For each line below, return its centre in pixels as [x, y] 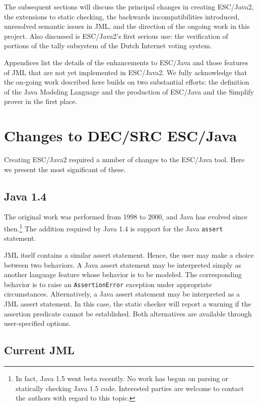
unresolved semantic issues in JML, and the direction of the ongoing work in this [127, 26]
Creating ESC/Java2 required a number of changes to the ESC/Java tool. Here [124, 159]
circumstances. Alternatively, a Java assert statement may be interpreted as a [122, 294]
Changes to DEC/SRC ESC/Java [121, 136]
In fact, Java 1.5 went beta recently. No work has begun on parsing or [122, 378]
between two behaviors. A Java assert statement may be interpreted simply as [123, 264]
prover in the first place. [41, 101]
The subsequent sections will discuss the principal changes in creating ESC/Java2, [129, 6]
